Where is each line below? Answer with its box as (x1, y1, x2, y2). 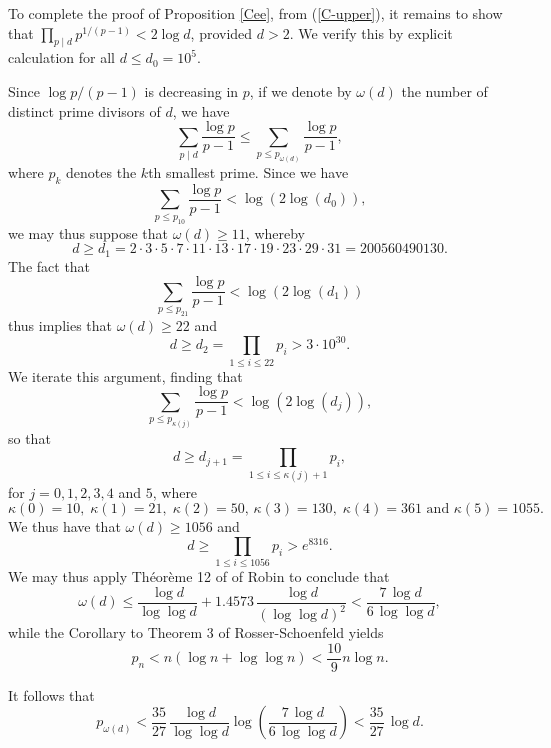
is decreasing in (144, 80, 239, 101)
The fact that (8, 255, 91, 276)
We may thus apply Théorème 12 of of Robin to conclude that (8, 566, 390, 587)
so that (8, 427, 51, 448)
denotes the (66, 162, 137, 183)
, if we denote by (249, 80, 352, 101)
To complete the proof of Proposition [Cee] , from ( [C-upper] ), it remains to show (8, 3, 503, 23)
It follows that (8, 684, 95, 705)
